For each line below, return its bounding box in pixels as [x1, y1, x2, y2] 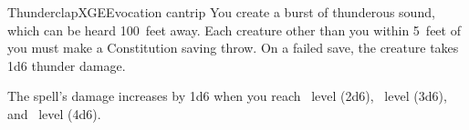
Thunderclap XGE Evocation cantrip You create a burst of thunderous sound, [7, 3, 435, 21]
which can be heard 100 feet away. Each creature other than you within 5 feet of [7, 20, 461, 39]
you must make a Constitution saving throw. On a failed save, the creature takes [7, 38, 459, 57]
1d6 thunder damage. [7, 55, 126, 75]
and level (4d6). [7, 104, 101, 123]
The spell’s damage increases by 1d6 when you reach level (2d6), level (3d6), [7, 86, 447, 105]
